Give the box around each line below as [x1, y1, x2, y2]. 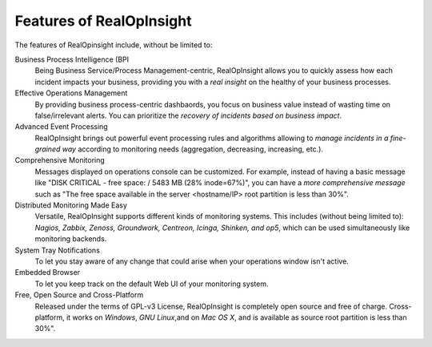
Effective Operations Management [14, 88, 128, 98]
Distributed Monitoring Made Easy [14, 200, 128, 210]
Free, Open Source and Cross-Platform [14, 290, 144, 300]
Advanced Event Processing [14, 122, 108, 131]
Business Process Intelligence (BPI [14, 54, 130, 64]
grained [34, 144, 61, 154]
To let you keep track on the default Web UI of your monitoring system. [34, 279, 269, 288]
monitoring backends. [34, 234, 107, 244]
